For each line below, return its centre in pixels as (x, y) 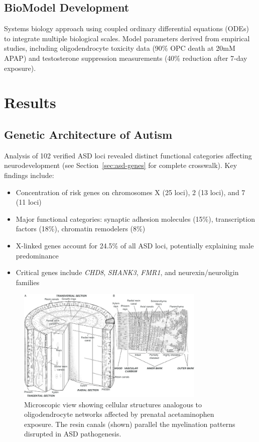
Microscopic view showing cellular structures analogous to (113, 404)
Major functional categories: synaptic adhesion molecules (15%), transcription (135, 218)
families (28, 282)
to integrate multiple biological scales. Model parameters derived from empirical (127, 38)
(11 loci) (29, 202)
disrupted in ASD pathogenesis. (73, 434)
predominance (37, 255)
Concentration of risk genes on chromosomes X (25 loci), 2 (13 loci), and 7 (131, 192)
